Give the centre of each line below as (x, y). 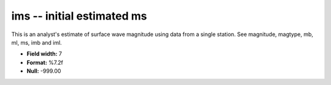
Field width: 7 (44, 54)
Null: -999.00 (44, 71)
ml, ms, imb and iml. (37, 42)
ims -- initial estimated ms (79, 16)
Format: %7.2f (45, 62)
